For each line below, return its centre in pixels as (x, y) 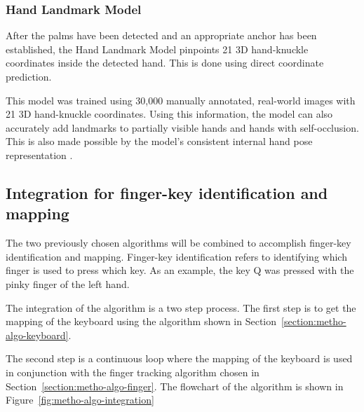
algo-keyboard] (37, 335)
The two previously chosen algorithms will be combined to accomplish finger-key (178, 243)
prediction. (29, 76)
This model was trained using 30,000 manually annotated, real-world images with (181, 100)
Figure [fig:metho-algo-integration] (80, 400)
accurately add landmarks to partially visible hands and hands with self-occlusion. (182, 127)
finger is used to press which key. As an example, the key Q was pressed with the (180, 270)
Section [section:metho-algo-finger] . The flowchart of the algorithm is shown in (175, 386)
